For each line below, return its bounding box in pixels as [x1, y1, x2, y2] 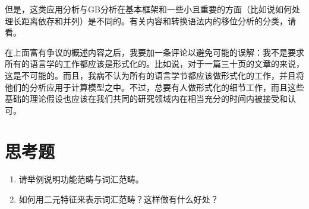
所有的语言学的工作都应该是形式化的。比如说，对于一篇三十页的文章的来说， [5, 57, 304, 70]
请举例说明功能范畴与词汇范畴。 [18, 173, 144, 185]
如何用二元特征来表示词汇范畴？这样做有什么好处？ [18, 193, 219, 205]
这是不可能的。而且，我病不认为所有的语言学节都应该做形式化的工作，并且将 [5, 69, 304, 81]
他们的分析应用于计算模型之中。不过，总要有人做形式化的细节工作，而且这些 [5, 81, 304, 93]
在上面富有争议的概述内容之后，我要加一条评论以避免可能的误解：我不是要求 [5, 46, 304, 58]
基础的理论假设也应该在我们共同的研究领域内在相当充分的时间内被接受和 [5, 92, 288, 105]
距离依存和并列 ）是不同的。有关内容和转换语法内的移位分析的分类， [21, 14, 288, 27]
